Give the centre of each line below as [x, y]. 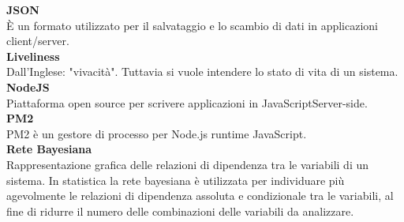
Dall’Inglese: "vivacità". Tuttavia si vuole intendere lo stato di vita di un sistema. [202, 71]
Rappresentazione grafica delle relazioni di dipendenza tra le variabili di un [188, 164]
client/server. [38, 41]
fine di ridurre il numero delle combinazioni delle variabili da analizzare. [180, 211]
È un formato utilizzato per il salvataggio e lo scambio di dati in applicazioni [193, 25]
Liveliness [33, 56]
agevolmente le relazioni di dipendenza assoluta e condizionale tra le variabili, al [200, 196]
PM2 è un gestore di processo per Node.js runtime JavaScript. [157, 133]
